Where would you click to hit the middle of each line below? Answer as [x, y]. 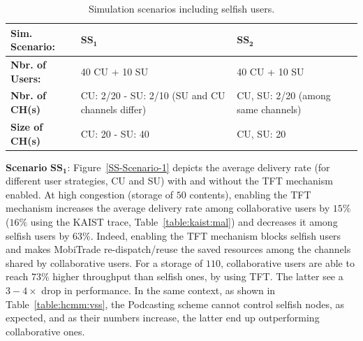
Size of [27, 126]
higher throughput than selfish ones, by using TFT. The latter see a [198, 276]
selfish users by [38, 235]
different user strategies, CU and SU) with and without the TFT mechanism [169, 181]
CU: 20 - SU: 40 [115, 133]
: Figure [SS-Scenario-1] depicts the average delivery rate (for [199, 167]
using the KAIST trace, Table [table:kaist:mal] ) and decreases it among [184, 221]
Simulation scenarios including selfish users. [181, 8]
